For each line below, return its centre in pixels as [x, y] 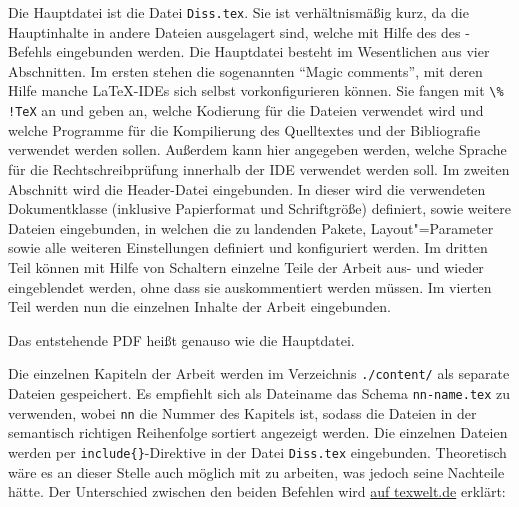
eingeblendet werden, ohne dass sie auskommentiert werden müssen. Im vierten [250, 286]
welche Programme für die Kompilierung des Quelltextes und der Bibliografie [244, 129]
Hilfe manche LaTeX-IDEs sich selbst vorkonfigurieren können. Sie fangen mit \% [256, 90]
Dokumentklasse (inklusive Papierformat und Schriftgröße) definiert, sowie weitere [260, 208]
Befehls [30, 51]
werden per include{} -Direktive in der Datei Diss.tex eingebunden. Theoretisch [257, 451]
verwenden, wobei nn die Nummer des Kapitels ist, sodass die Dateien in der [242, 412]
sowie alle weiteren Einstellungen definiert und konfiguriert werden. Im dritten [248, 247]
